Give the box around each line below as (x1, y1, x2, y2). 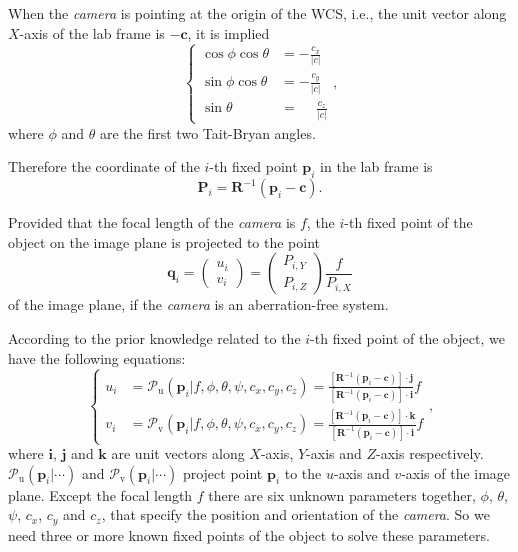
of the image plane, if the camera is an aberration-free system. (8, 294, 389, 315)
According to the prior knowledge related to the (8, 328, 301, 349)
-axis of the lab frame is (19, 22, 165, 43)
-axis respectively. (376, 443, 484, 464)
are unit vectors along (111, 443, 245, 464)
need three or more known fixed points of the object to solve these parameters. (8, 524, 490, 545)
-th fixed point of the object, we (310, 328, 505, 349)
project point (182, 462, 263, 483)
